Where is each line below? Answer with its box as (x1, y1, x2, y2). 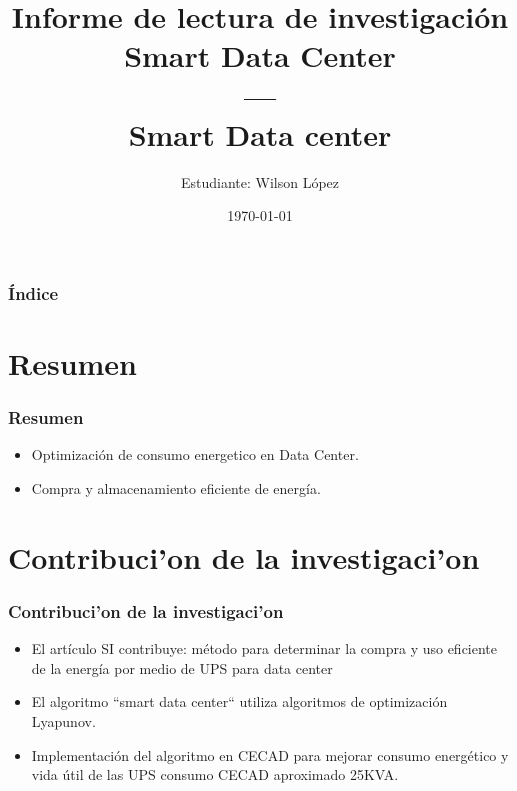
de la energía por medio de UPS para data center (31, 657, 333, 678)
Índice (8, 280, 59, 305)
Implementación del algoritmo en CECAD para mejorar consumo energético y (31, 744, 509, 765)
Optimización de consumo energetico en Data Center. (31, 444, 359, 465)
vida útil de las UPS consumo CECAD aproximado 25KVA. (31, 764, 399, 785)
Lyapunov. (31, 710, 96, 731)
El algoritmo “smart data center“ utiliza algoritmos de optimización (31, 691, 448, 712)
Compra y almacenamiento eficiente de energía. (31, 477, 321, 498)
